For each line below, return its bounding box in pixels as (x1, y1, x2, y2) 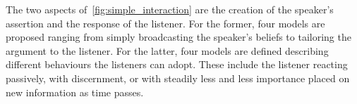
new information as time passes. (6, 84, 144, 99)
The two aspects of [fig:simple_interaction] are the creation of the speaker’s (6, 2, 334, 16)
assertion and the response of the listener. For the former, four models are (6, 15, 325, 30)
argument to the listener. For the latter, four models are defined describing (6, 43, 329, 58)
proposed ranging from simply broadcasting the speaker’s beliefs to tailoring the (6, 30, 351, 44)
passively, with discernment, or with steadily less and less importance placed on (6, 70, 350, 85)
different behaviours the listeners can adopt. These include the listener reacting (6, 57, 348, 72)
